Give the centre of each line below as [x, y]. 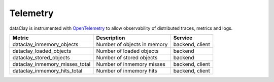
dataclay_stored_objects [41, 57]
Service [183, 38]
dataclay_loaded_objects [42, 51]
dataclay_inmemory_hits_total [47, 70]
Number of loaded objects [127, 51]
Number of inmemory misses [131, 64]
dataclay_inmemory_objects [45, 44]
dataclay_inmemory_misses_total [52, 64]
